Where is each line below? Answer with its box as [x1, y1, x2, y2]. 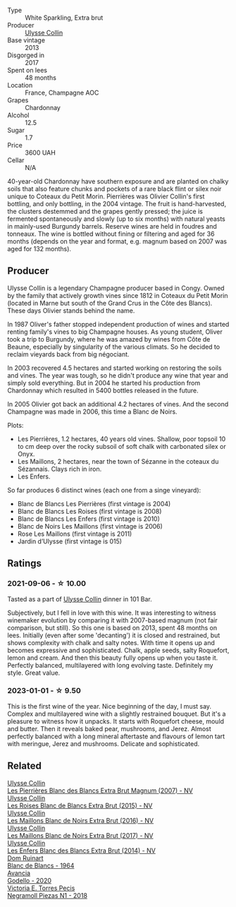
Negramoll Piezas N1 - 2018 [7, 891, 88, 899]
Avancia [7, 868, 30, 877]
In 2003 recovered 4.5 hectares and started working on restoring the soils [7, 364, 222, 372]
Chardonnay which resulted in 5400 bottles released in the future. [7, 386, 199, 395]
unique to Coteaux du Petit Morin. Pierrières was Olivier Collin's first [7, 192, 205, 200]
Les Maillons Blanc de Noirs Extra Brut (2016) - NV [7, 816, 154, 824]
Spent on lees [7, 66, 48, 74]
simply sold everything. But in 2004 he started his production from [7, 378, 201, 387]
